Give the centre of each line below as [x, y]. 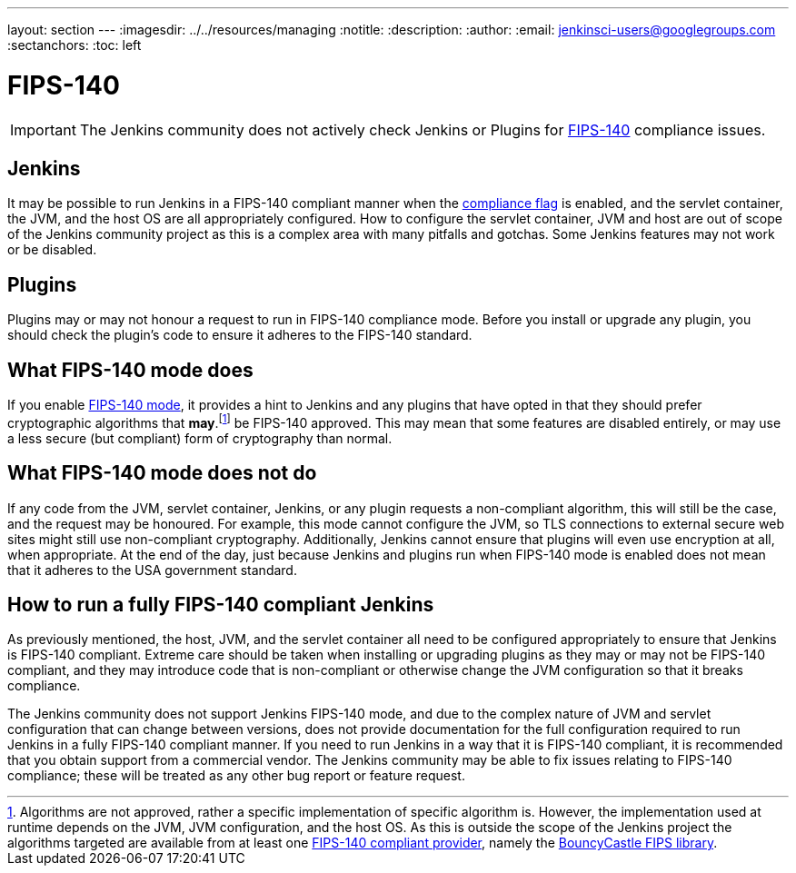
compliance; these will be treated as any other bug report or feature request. [236, 776]
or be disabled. [52, 250]
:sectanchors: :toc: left [75, 45]
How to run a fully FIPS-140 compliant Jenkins [221, 604]
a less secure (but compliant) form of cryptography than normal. [200, 438]
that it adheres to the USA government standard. [152, 570]
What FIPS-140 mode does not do [162, 473]
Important [43, 129]
